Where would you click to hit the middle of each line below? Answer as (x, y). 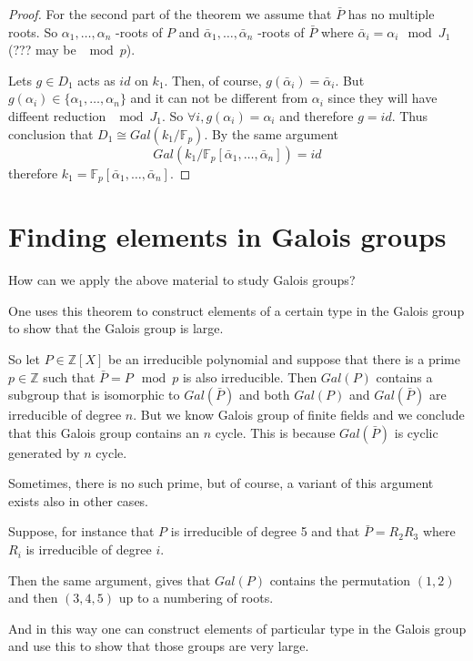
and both (264, 395)
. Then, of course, (213, 80)
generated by (44, 452)
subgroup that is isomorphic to (94, 395)
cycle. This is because (275, 432)
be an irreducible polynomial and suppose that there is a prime (284, 358)
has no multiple (391, 14)
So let (24, 358)
